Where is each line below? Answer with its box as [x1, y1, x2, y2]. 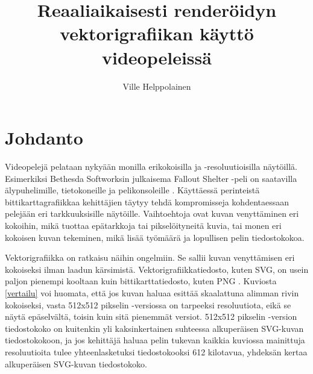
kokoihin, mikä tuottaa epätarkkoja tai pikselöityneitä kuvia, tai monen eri [5, 219, 282, 231]
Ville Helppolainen [122, 79, 191, 92]
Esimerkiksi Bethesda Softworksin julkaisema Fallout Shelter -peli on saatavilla [5, 172, 297, 184]
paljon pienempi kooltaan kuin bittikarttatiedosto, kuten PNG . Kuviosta [5, 275, 277, 287]
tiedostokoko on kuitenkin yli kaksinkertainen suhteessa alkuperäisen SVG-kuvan [5, 322, 304, 334]
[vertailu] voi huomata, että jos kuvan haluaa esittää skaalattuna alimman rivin [5, 286, 299, 299]
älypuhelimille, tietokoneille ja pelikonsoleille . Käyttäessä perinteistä [5, 184, 260, 196]
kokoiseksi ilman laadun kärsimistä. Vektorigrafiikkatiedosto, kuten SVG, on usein [5, 263, 309, 275]
